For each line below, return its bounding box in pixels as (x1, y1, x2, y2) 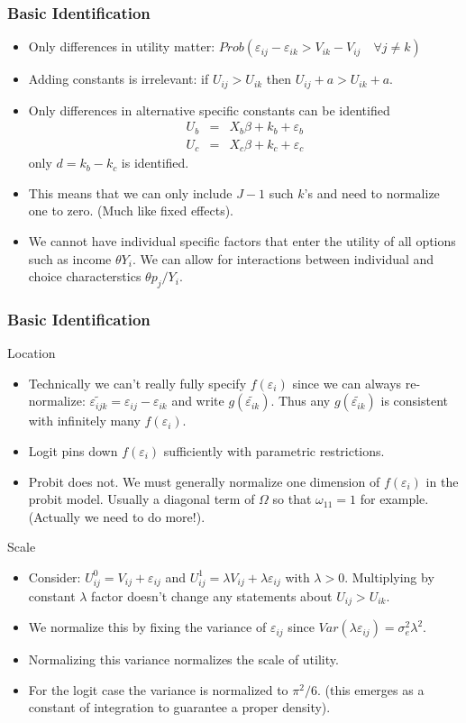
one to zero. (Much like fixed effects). (28, 201, 233, 220)
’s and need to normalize (304, 183, 440, 202)
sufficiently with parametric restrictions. (163, 442, 385, 460)
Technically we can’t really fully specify (28, 373, 247, 392)
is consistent (380, 391, 448, 410)
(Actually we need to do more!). (28, 507, 206, 526)
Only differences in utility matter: (28, 37, 215, 56)
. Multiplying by (344, 567, 434, 586)
